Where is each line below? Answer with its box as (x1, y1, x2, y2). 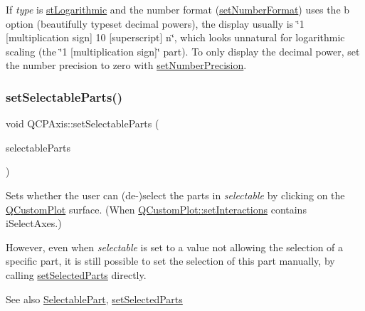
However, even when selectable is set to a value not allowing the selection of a (6, 239, 344, 254)
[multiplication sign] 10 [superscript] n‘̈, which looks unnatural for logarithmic (6, 30, 345, 45)
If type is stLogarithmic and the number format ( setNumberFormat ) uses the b (6, 2, 350, 16)
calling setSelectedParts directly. (6, 267, 147, 282)
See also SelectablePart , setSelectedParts (6, 291, 183, 306)
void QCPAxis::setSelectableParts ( (6, 116, 159, 131)
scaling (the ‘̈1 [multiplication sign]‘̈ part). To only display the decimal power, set (6, 43, 360, 58)
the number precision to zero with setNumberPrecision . (6, 58, 247, 73)
